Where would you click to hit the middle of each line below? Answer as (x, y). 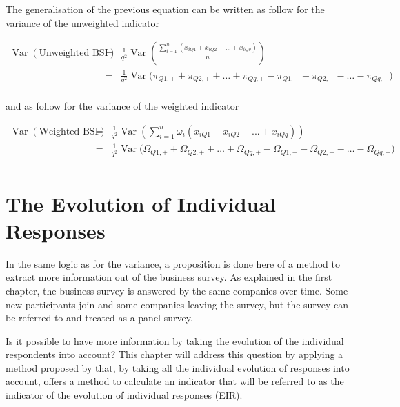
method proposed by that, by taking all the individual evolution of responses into (178, 367)
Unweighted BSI (73, 53)
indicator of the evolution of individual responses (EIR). (124, 395)
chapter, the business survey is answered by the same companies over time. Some (177, 290)
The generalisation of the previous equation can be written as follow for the (165, 9)
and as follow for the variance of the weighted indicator (122, 105)
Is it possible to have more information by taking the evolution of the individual (175, 340)
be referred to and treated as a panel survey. (99, 318)
